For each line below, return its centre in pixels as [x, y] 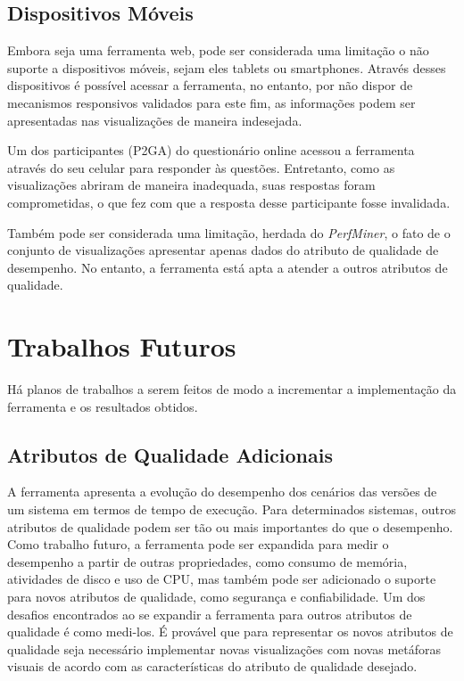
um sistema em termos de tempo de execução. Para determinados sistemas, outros [232, 509]
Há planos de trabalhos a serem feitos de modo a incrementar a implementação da [232, 389]
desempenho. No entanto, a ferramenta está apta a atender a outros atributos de [228, 267]
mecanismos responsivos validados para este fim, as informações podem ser [211, 102]
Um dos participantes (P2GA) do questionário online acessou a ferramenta [211, 150]
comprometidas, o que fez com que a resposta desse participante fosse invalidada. [229, 202]
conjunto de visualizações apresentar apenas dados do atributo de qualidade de [223, 250]
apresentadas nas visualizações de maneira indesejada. [155, 120]
